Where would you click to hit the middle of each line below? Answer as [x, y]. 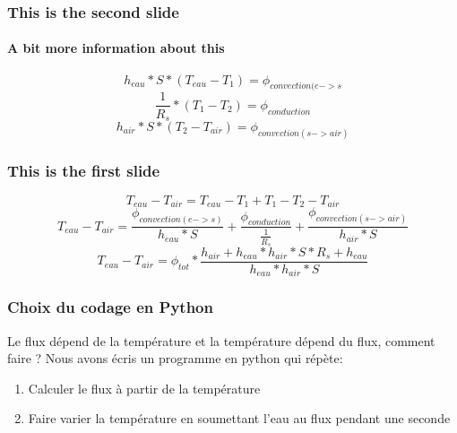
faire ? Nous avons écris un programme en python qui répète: [175, 358]
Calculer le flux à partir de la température [144, 388]
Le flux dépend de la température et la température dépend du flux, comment [221, 340]
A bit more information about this [116, 48]
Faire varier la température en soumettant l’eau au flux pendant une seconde [239, 418]
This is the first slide [84, 170]
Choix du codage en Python [110, 307]
